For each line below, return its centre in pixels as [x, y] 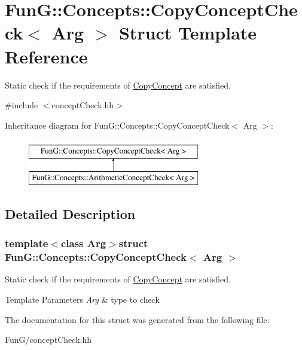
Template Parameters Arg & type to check [82, 299]
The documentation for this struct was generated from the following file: [137, 319]
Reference [46, 56]
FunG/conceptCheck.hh [48, 340]
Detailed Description [70, 213]
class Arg [83, 243]
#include [22, 105]
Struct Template [188, 33]
